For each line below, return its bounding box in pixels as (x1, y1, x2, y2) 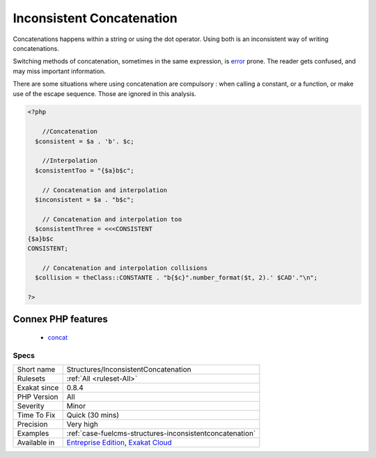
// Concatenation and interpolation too (42, 215, 182, 223)
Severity (17, 401, 45, 411)
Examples (17, 429, 49, 439)
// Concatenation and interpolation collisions (42, 264, 208, 271)
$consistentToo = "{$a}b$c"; (35, 166, 135, 174)
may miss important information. (13, 67, 106, 75)
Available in (17, 438, 55, 448)
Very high (66, 420, 99, 429)
